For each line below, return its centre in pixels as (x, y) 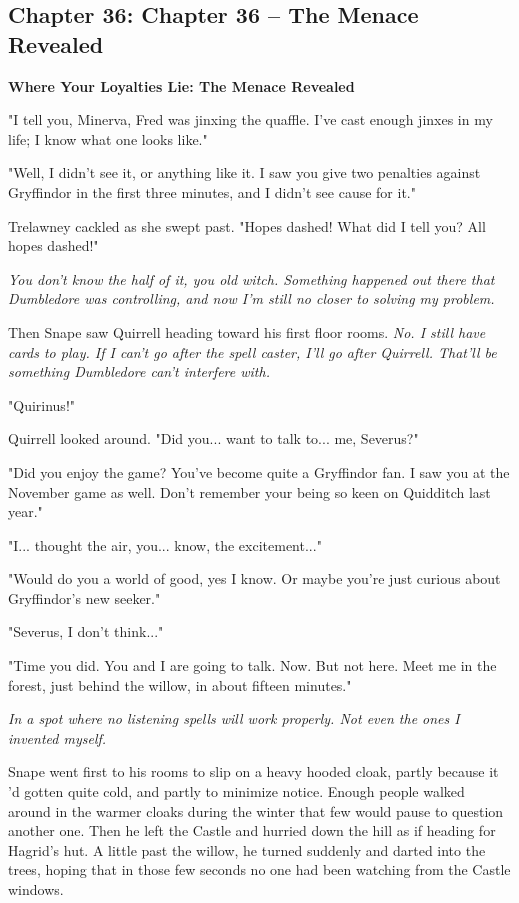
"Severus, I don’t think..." (86, 631)
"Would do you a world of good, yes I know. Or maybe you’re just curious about (254, 578)
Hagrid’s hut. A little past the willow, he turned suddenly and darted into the (247, 849)
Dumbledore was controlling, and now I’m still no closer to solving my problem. (251, 298)
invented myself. (57, 737)
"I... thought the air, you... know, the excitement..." (165, 544)
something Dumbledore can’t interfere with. (139, 371)
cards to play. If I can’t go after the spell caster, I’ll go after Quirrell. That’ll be (252, 351)
